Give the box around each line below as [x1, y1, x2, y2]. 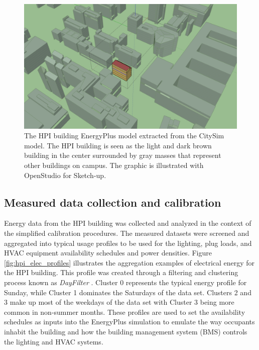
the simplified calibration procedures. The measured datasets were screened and [4, 227, 249, 238]
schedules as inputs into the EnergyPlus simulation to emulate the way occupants [4, 316, 255, 327]
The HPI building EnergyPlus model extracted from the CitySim [24, 130, 224, 141]
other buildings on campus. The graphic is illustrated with [24, 159, 204, 170]
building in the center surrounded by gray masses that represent [24, 150, 221, 160]
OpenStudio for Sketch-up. [24, 169, 106, 180]
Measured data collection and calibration [4, 194, 221, 210]
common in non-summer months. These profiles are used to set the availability [4, 306, 245, 317]
